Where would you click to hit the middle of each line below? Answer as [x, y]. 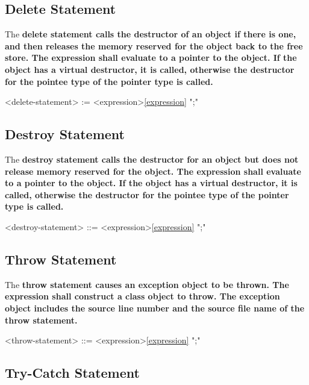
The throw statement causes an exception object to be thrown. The [147, 284]
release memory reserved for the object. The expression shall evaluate [153, 171]
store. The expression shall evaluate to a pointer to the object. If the [151, 58]
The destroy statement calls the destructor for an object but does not [152, 159]
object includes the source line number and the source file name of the [155, 308]
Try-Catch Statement [72, 373]
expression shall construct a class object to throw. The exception [142, 296]
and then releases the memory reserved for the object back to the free [154, 45]
